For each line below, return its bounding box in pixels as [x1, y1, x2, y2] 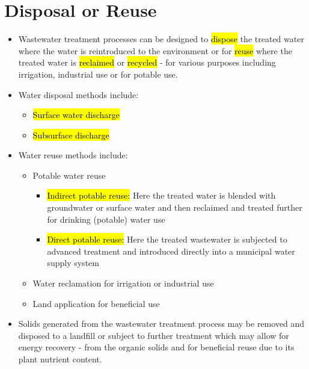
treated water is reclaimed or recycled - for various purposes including [18, 56, 276, 69]
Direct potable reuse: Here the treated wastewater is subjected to [47, 233, 287, 246]
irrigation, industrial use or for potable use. [18, 67, 178, 80]
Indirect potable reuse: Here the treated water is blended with [47, 189, 276, 202]
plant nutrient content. [18, 353, 102, 365]
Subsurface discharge [32, 128, 109, 141]
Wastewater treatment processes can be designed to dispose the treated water [18, 33, 304, 45]
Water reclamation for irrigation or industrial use [32, 277, 214, 290]
